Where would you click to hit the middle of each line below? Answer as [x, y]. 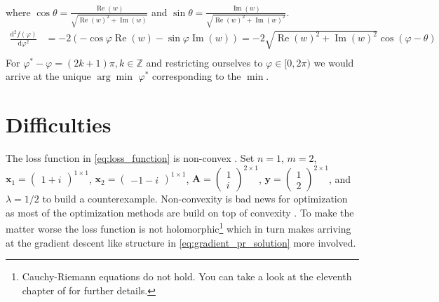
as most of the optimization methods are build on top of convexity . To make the [180, 212]
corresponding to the [197, 76]
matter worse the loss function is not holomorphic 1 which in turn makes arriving [178, 228]
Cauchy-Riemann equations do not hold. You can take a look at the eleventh [187, 276]
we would [334, 62]
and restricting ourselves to [204, 62]
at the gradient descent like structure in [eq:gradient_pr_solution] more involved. [181, 242]
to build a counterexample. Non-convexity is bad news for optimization [195, 199]
